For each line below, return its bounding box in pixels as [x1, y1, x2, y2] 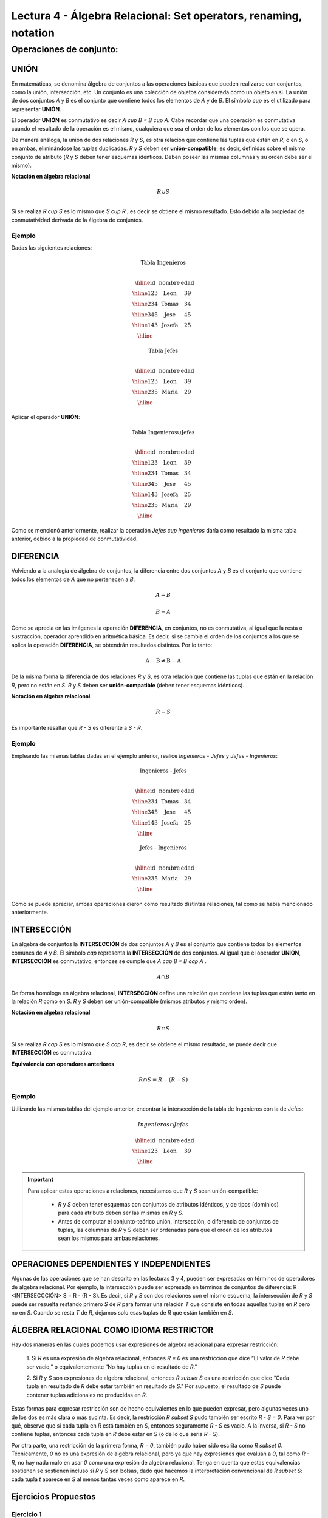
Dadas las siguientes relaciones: [11, 243, 92, 251]
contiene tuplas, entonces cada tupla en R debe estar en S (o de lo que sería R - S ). [11, 1431, 220, 1438]
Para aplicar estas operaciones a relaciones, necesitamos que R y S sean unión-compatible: [27, 1187, 258, 1194]
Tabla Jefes [148, 347, 179, 354]
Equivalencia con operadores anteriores [11, 1060, 115, 1067]
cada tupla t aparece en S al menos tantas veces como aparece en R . [11, 1475, 185, 1483]
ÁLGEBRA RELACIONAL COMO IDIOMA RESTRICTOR [11, 1324, 214, 1335]
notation [11, 26, 55, 39]
